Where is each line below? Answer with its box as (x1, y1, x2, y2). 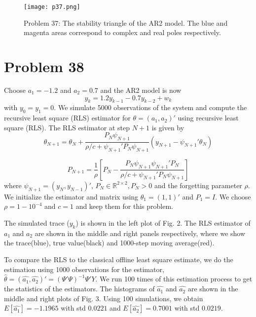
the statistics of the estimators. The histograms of (4, 283, 155, 294)
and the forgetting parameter (154, 180, 242, 190)
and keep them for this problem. (75, 201, 173, 211)
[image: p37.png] (24, 3, 80, 10)
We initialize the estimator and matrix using (4, 191, 139, 201)
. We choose (215, 191, 251, 201)
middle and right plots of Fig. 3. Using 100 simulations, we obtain (4, 293, 203, 303)
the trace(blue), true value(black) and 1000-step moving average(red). (4, 238, 215, 248)
